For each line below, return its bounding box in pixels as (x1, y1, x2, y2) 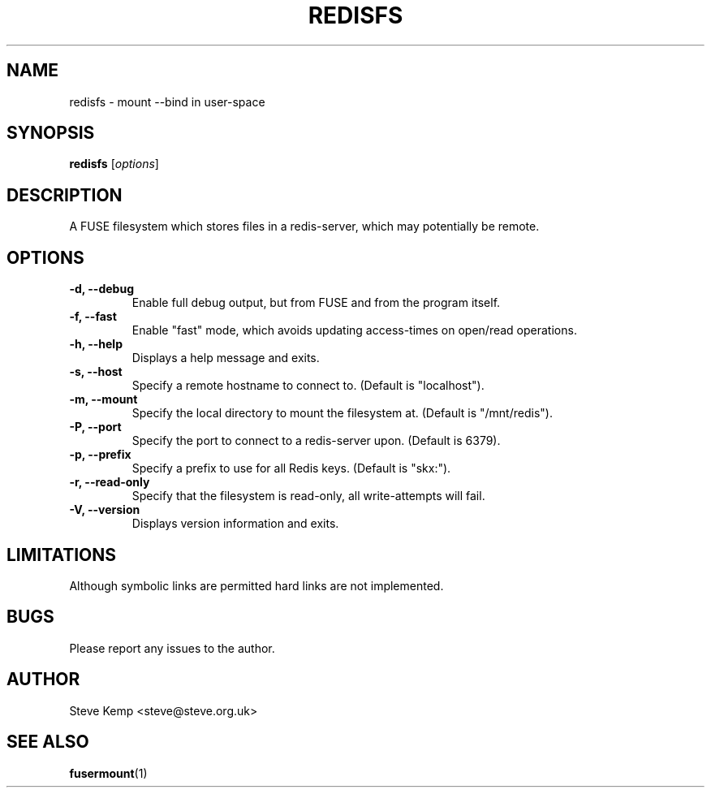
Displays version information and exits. (131, 516, 339, 531)
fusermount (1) (69, 766, 148, 780)
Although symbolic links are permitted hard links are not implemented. (69, 578, 444, 593)
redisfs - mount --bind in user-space (69, 94, 265, 109)
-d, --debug (69, 282, 134, 296)
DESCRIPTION (6, 184, 123, 205)
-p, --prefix (69, 447, 131, 462)
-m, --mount (69, 392, 138, 407)
